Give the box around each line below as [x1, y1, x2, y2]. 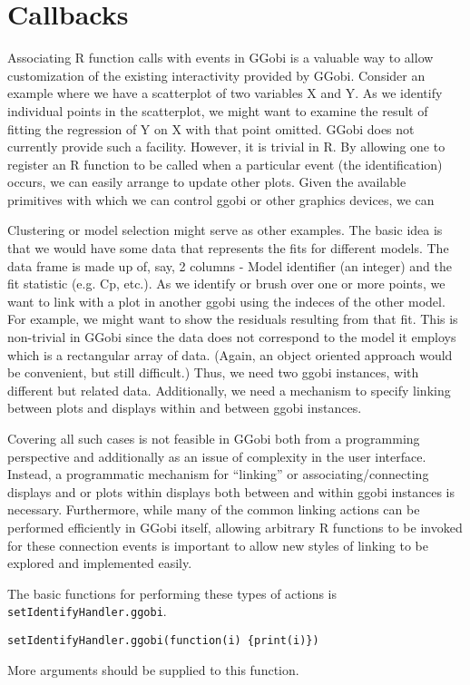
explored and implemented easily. [7, 553, 192, 572]
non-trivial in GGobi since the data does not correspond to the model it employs [7, 328, 456, 347]
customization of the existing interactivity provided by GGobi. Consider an [7, 65, 426, 84]
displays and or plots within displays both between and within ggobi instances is [7, 482, 455, 501]
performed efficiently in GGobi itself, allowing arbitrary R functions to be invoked [7, 517, 463, 536]
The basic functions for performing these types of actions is [7, 583, 338, 602]
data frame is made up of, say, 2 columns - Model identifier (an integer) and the [7, 256, 452, 275]
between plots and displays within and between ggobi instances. [7, 398, 362, 417]
